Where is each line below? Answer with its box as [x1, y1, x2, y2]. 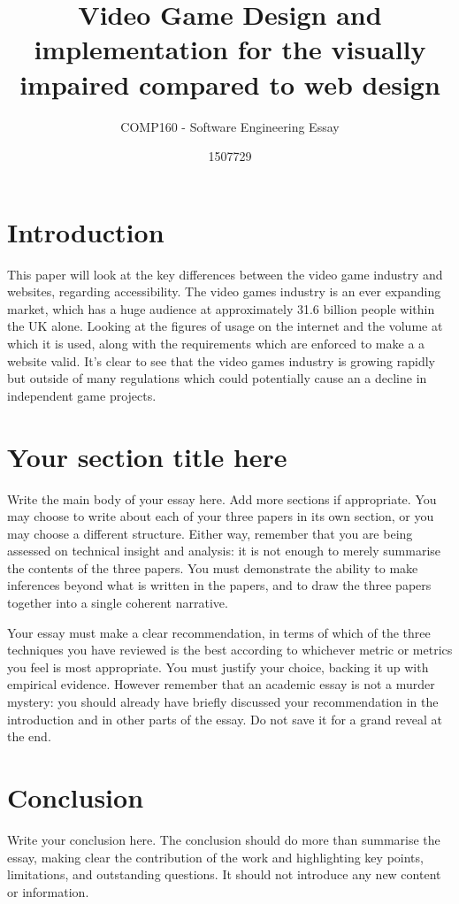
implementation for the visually [34, 31, 426, 67]
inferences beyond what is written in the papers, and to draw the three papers [7, 576, 432, 594]
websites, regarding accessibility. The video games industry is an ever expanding [7, 282, 441, 301]
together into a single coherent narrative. [7, 594, 228, 612]
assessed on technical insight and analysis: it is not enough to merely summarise [7, 541, 441, 560]
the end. [7, 727, 51, 746]
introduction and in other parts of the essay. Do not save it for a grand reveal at [7, 709, 442, 728]
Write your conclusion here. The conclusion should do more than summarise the [7, 830, 440, 848]
